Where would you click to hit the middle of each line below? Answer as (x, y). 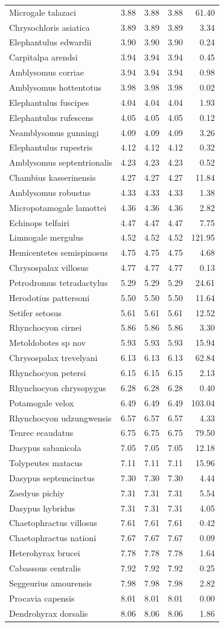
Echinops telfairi (39, 222)
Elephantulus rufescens (51, 117)
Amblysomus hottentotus (56, 87)
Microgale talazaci (43, 12)
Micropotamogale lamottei (58, 207)
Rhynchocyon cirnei (46, 327)
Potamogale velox (42, 402)
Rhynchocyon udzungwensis (60, 417)
